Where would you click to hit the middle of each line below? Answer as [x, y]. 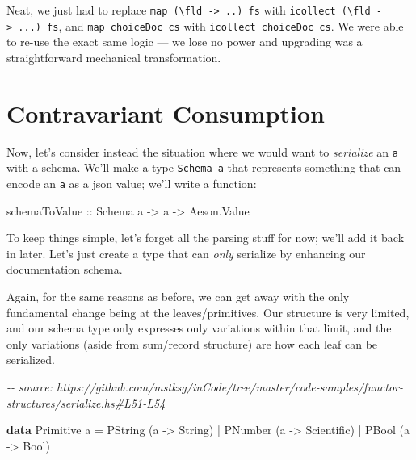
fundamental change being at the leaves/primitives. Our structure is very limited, [208, 312]
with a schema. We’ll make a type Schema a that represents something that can [204, 167]
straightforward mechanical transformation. [114, 57]
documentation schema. [65, 269]
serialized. [31, 360]
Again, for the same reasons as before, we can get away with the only [178, 296]
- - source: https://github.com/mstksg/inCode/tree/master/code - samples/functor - [205, 386]
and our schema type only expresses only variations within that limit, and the [199, 328]
